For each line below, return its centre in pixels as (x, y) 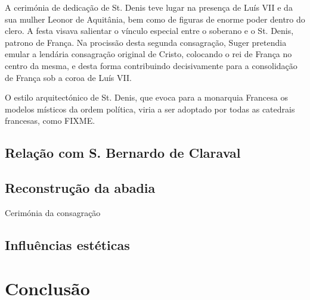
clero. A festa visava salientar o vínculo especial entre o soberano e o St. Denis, (149, 31)
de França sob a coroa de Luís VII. (68, 77)
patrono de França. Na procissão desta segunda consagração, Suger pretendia (146, 42)
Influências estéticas (67, 244)
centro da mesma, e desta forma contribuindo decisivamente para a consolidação (151, 65)
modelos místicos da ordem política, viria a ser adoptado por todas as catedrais (150, 109)
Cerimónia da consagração (53, 212)
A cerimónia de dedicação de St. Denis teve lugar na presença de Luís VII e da (149, 7)
